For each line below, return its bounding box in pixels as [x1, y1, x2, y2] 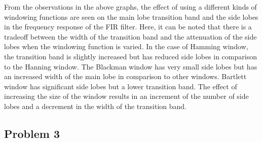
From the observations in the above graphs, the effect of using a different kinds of [4, 2, 257, 12]
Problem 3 [4, 125, 60, 141]
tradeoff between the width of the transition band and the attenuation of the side [4, 31, 257, 42]
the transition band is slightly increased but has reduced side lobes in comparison [4, 51, 257, 61]
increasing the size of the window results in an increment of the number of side [4, 91, 249, 101]
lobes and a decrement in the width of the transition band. [4, 100, 186, 111]
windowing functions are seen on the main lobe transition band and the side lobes [4, 11, 258, 22]
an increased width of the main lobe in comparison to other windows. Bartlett [4, 71, 247, 82]
